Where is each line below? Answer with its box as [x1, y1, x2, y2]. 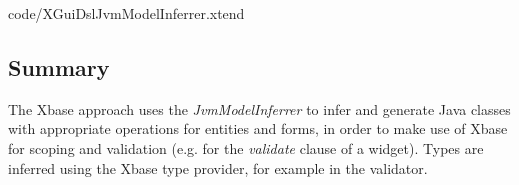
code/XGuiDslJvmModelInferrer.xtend [8, 3, 245, 23]
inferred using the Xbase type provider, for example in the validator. [8, 157, 428, 178]
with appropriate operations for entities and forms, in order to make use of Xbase [8, 118, 508, 139]
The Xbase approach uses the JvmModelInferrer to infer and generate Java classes [8, 98, 511, 119]
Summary [8, 51, 110, 82]
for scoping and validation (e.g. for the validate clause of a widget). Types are [8, 137, 484, 158]
